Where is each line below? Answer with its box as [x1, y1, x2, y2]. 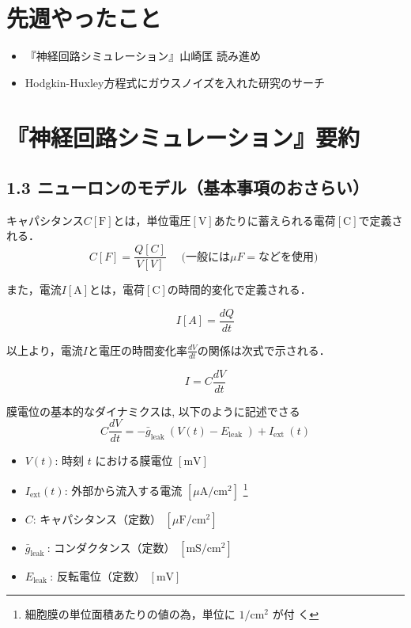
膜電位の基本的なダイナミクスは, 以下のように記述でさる [6, 402, 300, 419]
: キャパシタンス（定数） [32, 510, 162, 527]
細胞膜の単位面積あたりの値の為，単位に [25, 606, 236, 622]
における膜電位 [95, 452, 173, 469]
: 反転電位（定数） [50, 567, 145, 584]
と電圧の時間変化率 [87, 341, 187, 358]
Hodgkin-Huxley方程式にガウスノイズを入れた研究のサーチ [25, 74, 325, 90]
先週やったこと [6, 2, 162, 34]
